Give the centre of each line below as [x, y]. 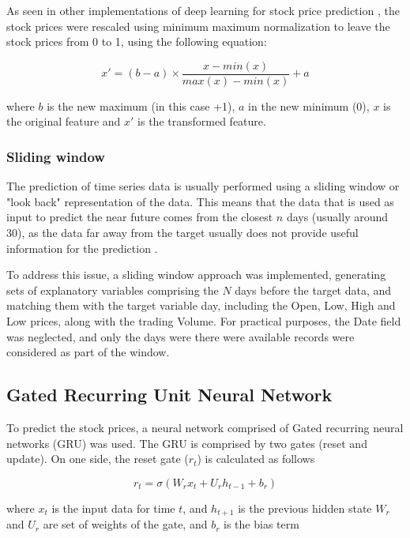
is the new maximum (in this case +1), [141, 105]
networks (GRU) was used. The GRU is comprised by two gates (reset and [187, 443]
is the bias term [261, 524]
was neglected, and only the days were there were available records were [181, 336]
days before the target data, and [313, 290]
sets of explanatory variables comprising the [113, 290]
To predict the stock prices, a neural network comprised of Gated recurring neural [205, 427]
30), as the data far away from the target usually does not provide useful [182, 233]
